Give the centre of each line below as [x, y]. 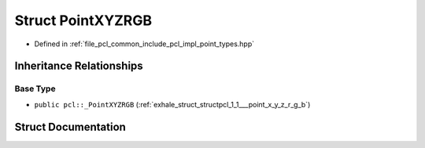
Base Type [35, 88]
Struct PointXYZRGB [83, 20]
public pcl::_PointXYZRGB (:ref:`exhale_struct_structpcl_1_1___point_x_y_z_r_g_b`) [172, 104]
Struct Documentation [70, 126]
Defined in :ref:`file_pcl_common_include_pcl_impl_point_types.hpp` [144, 44]
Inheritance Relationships [79, 66]
